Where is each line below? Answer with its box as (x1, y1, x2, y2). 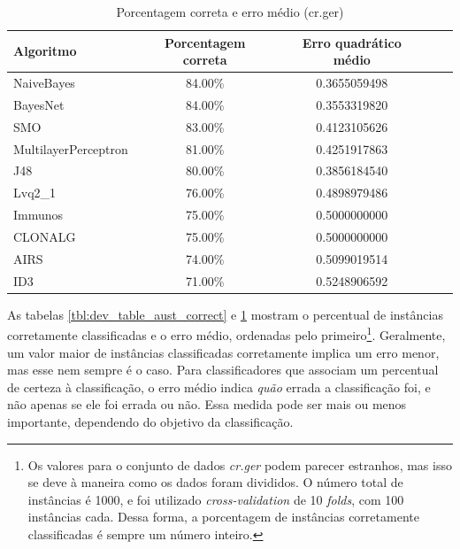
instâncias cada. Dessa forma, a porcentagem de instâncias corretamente (27, 507, 419, 526)
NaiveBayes (13, 73, 75, 92)
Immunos (13, 205, 64, 224)
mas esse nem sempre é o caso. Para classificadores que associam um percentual (7, 360, 439, 379)
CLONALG (13, 227, 76, 245)
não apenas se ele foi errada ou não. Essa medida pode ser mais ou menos (7, 395, 407, 414)
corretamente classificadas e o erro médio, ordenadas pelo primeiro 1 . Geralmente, (7, 323, 446, 344)
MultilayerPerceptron (13, 139, 128, 158)
